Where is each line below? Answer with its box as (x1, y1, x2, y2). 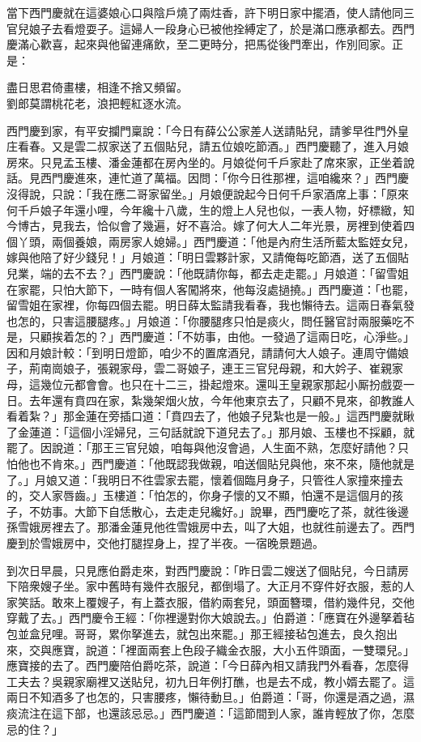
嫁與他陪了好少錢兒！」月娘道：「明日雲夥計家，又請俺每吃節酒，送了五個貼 (6, 249, 409, 266)
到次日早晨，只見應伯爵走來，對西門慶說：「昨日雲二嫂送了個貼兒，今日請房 (6, 561, 409, 578)
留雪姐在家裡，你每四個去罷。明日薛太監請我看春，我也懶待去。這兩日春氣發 (6, 296, 415, 313)
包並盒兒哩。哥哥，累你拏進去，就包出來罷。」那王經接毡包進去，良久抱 (6, 625, 386, 642)
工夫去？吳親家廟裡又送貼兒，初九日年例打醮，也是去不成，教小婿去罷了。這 (6, 672, 415, 689)
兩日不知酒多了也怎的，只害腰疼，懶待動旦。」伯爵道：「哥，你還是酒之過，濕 (6, 689, 415, 706)
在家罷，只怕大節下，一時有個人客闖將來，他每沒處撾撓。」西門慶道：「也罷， (6, 280, 415, 297)
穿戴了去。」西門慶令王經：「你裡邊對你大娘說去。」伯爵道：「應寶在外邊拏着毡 (6, 609, 415, 626)
